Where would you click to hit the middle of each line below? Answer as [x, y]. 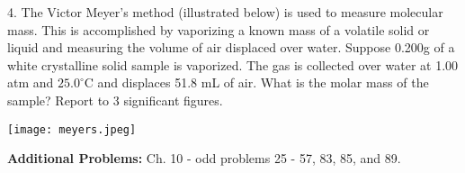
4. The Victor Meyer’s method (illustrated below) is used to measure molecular [225, 12]
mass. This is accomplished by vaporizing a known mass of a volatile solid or [219, 29]
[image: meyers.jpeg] [72, 129]
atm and [31, 82]
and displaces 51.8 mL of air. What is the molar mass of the [263, 82]
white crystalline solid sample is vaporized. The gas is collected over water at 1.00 [233, 64]
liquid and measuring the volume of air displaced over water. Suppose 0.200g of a [231, 47]
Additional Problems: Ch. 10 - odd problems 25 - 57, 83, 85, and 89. [204, 158]
